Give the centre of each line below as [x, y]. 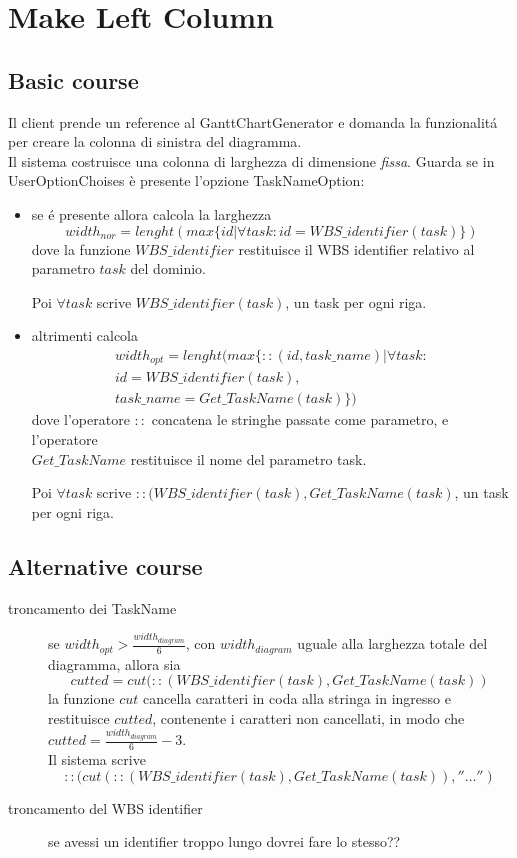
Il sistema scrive [97, 759]
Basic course [73, 79]
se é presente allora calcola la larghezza [151, 213]
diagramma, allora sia [114, 663]
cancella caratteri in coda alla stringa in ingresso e [296, 698]
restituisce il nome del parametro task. [248, 458]
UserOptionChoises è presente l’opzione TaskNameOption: [186, 180]
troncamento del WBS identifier [105, 807]
